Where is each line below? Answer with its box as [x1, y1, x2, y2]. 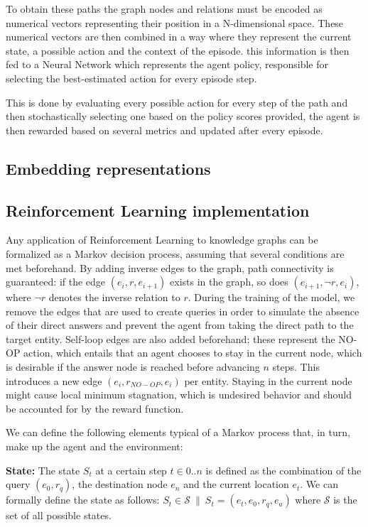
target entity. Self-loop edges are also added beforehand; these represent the [6, 331, 335, 346]
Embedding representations [6, 157, 211, 179]
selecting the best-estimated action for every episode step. [6, 70, 257, 85]
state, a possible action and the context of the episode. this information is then [6, 43, 350, 58]
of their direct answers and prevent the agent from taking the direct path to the [6, 317, 354, 332]
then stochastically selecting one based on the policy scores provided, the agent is [6, 109, 360, 124]
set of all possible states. [6, 508, 112, 523]
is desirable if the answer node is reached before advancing [6, 359, 260, 374]
